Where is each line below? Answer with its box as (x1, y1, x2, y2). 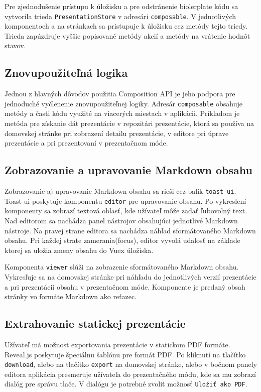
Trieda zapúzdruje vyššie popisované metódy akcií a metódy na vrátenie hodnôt (5, 30, 250, 41)
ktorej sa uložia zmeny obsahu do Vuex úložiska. (5, 244, 154, 255)
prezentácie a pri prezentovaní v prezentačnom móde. (5, 138, 168, 148)
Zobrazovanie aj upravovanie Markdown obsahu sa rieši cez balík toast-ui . (5, 186, 236, 196)
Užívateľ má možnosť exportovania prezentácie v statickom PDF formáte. (5, 339, 230, 349)
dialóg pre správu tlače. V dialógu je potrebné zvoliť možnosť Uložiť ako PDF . (5, 378, 247, 389)
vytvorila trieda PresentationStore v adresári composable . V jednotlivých (5, 11, 236, 21)
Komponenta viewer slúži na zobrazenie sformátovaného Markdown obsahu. (5, 262, 239, 272)
